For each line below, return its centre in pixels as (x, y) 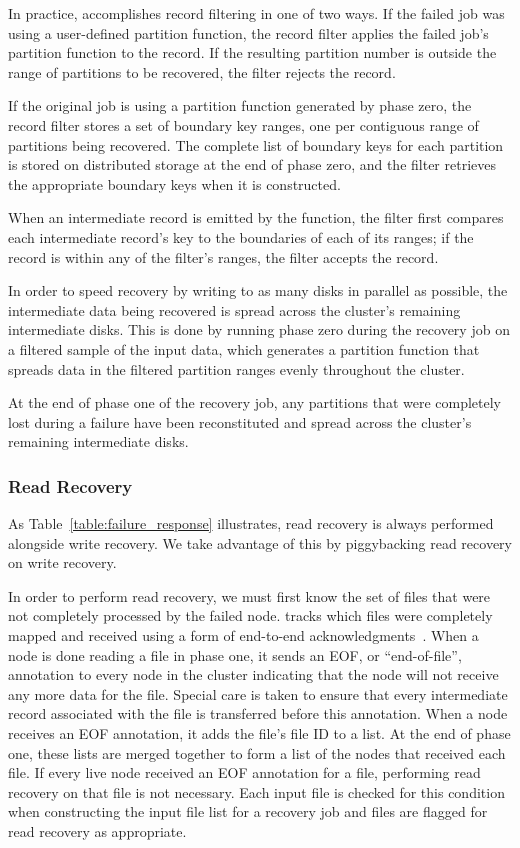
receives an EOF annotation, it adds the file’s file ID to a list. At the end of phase (259, 733)
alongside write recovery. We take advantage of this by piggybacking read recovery (260, 542)
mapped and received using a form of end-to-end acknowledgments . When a (243, 635)
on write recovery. (62, 562)
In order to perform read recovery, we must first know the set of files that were (249, 595)
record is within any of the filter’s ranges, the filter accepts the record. (223, 256)
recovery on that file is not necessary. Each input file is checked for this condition (256, 791)
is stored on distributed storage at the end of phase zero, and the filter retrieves (252, 164)
